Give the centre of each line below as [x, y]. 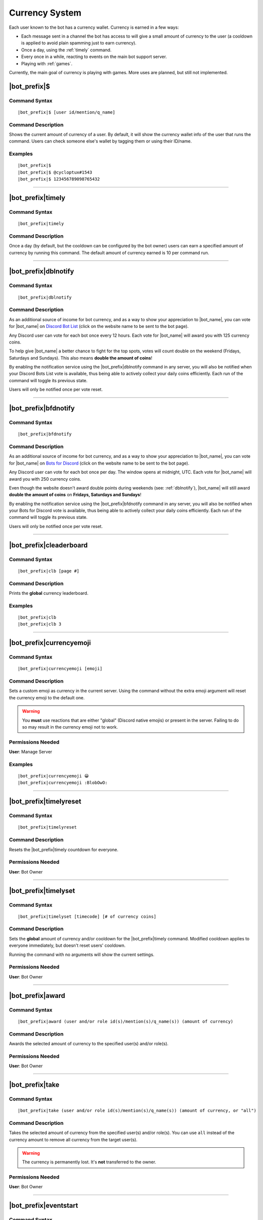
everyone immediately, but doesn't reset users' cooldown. [67, 945]
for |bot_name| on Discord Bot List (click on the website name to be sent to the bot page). [99, 326]
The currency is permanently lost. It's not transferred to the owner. [89, 1162]
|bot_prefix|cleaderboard [48, 545]
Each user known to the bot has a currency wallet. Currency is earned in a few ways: [94, 27]
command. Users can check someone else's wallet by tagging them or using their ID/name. [100, 141]
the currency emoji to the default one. [47, 697]
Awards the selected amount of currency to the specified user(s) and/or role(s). [89, 1043]
